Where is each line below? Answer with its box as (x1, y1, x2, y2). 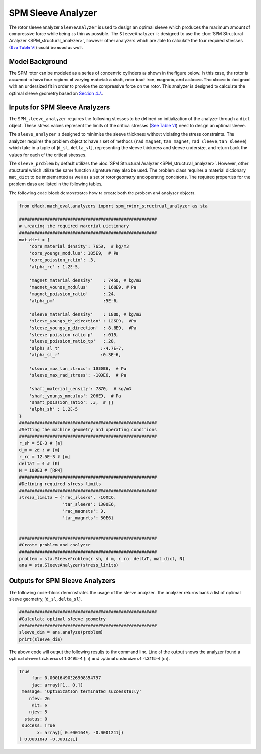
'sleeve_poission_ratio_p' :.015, (29, 332, 119, 337)
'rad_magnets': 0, (62, 508, 106, 514)
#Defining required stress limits (19, 481, 101, 487)
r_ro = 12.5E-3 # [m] (19, 454, 71, 460)
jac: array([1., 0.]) (31, 682, 83, 688)
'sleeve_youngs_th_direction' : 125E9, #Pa (29, 318, 137, 324)
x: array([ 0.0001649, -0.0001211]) (37, 730, 124, 735)
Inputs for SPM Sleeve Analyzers (9, 103, 110, 111)
